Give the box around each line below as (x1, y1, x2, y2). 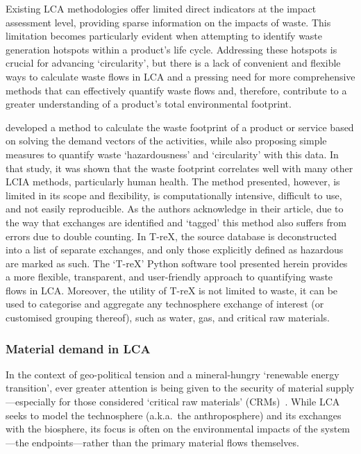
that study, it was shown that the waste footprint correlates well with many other (6, 160, 353, 175)
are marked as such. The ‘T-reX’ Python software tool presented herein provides (6, 255, 348, 270)
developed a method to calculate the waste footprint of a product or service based (6, 119, 354, 134)
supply (326, 380, 355, 395)
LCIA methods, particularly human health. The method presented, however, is (6, 174, 340, 189)
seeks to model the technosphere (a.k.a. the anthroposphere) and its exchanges (6, 407, 342, 422)
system (321, 421, 351, 436)
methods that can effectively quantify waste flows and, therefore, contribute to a (6, 83, 347, 97)
